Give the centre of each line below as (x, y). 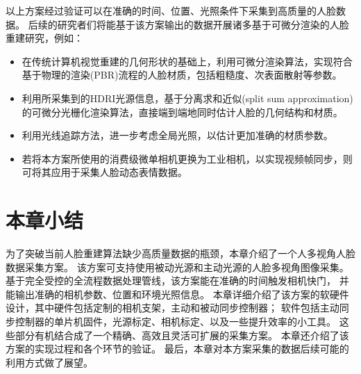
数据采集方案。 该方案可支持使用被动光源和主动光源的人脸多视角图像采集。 (177, 267)
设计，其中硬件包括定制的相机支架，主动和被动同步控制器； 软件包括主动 (173, 308)
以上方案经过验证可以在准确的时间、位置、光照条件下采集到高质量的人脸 (171, 10)
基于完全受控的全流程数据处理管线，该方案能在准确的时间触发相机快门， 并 (177, 280)
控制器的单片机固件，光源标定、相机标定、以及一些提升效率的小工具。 (175, 322)
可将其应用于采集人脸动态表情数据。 (104, 172)
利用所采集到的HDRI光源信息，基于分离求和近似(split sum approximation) (187, 98)
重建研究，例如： (44, 38)
